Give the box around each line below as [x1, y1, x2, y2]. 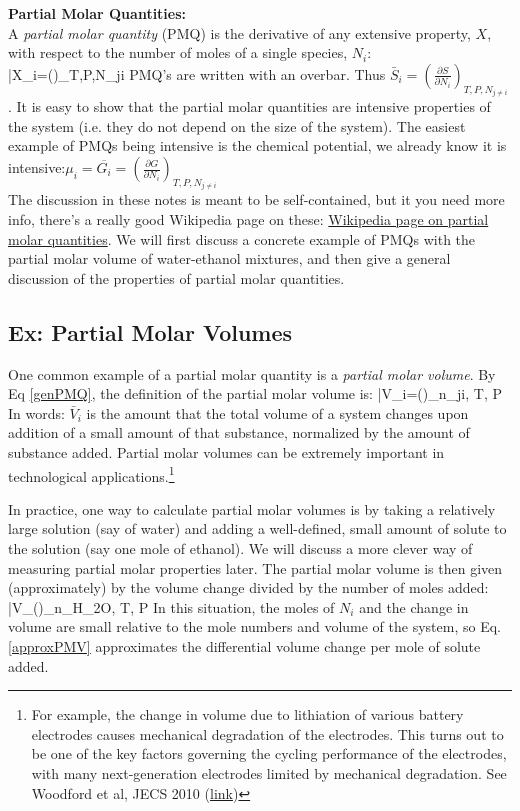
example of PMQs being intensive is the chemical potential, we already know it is [8, 135, 507, 156]
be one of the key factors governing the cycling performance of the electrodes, [31, 743, 507, 764]
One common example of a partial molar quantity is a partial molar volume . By [8, 363, 496, 384]
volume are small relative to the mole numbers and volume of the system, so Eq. [8, 616, 501, 637]
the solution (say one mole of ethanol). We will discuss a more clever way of [8, 538, 473, 559]
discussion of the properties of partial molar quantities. [8, 267, 345, 288]
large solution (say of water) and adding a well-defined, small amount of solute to [8, 518, 507, 539]
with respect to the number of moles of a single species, [8, 42, 348, 63]
